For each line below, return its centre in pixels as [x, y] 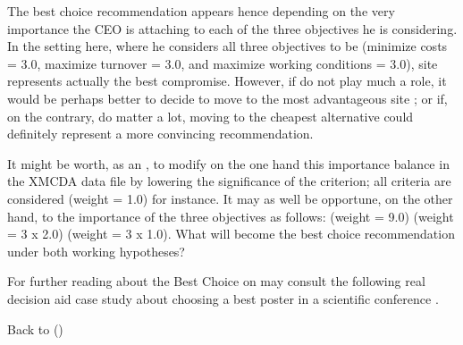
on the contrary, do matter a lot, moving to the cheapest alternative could [210, 116]
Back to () [35, 328]
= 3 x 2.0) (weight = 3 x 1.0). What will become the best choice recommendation [231, 234]
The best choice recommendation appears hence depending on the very [201, 11]
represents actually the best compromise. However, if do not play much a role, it [227, 81]
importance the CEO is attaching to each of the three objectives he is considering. [232, 28]
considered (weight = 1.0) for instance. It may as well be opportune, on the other [230, 198]
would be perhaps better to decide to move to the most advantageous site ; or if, [227, 98]
